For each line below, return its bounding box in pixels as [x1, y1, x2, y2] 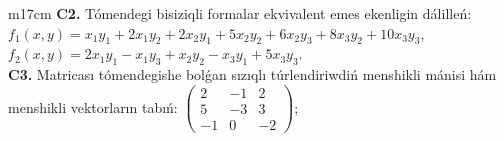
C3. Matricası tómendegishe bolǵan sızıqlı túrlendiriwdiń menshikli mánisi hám [8, 64, 497, 85]
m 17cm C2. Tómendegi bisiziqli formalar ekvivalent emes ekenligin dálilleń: [8, 3, 472, 23]
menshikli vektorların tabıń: [8, 96, 178, 117]
